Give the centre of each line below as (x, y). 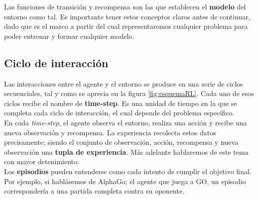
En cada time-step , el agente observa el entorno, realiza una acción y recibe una (126, 122)
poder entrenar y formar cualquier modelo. (69, 36)
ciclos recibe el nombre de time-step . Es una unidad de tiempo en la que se (121, 103)
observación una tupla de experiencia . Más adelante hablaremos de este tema (126, 151)
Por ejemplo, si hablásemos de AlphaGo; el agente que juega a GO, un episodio (125, 181)
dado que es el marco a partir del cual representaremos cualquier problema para (126, 26)
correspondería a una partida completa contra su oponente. (94, 191)
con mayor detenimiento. (42, 161)
